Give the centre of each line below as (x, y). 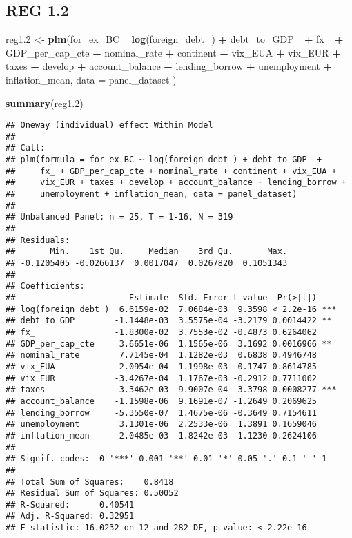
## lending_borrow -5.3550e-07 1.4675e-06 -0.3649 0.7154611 (162, 413)
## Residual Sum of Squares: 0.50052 (92, 493)
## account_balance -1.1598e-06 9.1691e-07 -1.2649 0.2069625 (162, 401)
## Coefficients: (45, 286)
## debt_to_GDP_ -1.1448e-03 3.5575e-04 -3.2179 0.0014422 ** (169, 321)
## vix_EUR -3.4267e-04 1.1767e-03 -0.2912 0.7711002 (162, 378)
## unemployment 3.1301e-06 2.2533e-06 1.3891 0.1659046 (162, 424)
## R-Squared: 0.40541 (70, 505)
